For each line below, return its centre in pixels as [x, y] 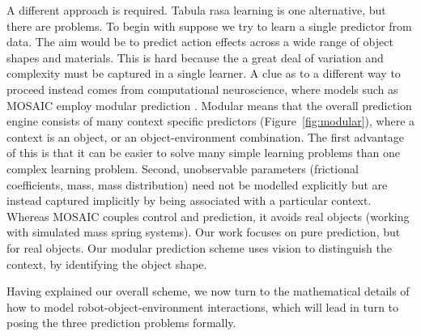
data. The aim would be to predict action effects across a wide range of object [200, 42]
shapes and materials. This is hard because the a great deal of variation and [195, 57]
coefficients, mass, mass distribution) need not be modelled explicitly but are [197, 184]
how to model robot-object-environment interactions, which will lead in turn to [203, 306]
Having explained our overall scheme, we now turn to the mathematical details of [208, 291]
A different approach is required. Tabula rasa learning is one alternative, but [196, 10]
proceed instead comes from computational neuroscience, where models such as [202, 89]
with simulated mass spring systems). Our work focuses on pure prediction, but [204, 232]
